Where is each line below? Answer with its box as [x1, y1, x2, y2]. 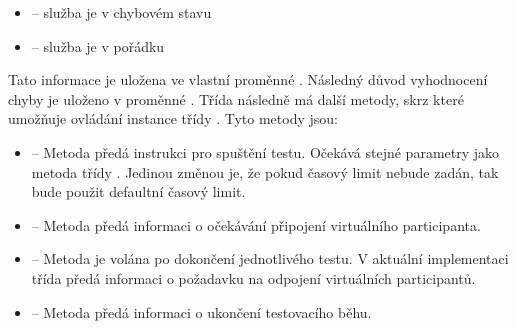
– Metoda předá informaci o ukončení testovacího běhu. [31, 301, 372, 322]
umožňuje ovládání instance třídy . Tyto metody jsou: [8, 108, 338, 129]
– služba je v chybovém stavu [31, 2, 212, 22]
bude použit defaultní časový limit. [31, 181, 246, 202]
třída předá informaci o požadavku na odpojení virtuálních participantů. [31, 267, 476, 288]
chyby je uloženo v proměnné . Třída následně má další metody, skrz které [8, 88, 464, 109]
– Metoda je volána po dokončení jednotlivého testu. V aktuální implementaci [31, 248, 509, 269]
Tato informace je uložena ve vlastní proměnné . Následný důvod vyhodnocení [8, 69, 488, 90]
